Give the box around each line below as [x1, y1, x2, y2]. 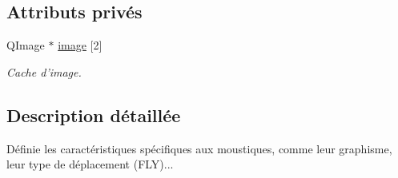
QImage [6, 37, 45, 53]
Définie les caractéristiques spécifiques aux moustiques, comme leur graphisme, [6, 140, 392, 156]
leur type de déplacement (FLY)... [6, 156, 174, 172]
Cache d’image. [6, 63, 82, 80]
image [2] [58, 37, 103, 53]
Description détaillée [6, 102, 181, 127]
